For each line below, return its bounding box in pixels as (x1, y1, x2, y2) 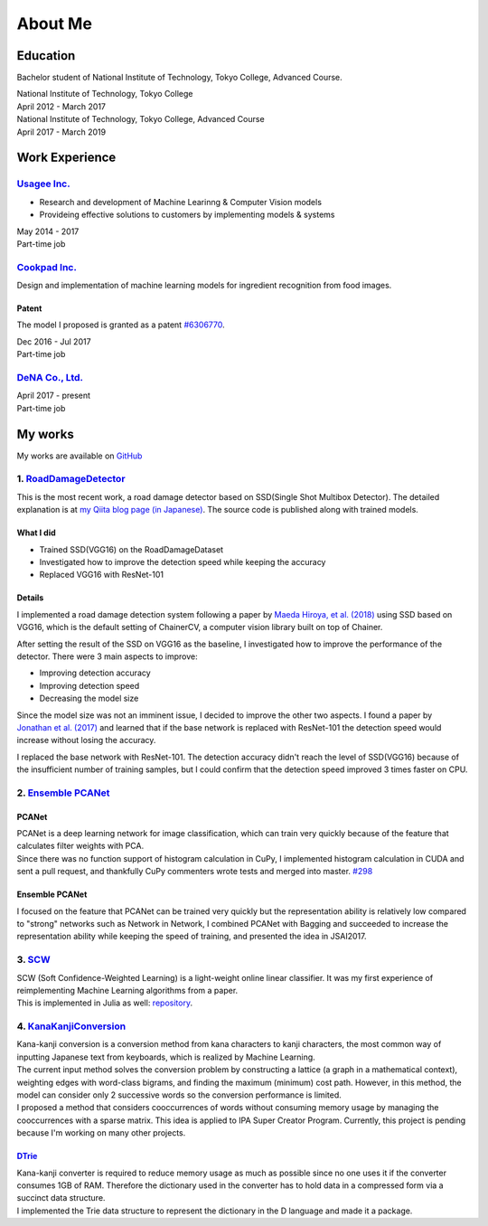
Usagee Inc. (16, 177, 71, 190)
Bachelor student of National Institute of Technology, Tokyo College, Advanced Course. (16, 72, 343, 83)
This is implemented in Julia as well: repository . (16, 997, 193, 1008)
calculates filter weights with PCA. (16, 841, 145, 852)
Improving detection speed (39, 680, 140, 691)
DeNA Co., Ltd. (16, 372, 84, 384)
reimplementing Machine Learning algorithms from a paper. (16, 985, 239, 995)
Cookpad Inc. (16, 260, 77, 273)
